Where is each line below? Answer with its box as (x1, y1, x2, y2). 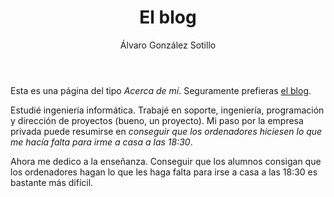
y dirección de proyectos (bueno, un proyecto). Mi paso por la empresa (10, 114, 304, 126)
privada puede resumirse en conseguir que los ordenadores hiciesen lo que (10, 125, 323, 137)
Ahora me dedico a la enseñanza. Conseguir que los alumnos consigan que (10, 155, 322, 167)
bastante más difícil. (10, 176, 94, 188)
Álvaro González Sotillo (119, 39, 217, 51)
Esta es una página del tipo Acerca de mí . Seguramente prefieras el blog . (10, 84, 312, 96)
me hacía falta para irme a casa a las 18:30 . (10, 136, 193, 148)
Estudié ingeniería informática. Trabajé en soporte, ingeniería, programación (10, 104, 325, 116)
